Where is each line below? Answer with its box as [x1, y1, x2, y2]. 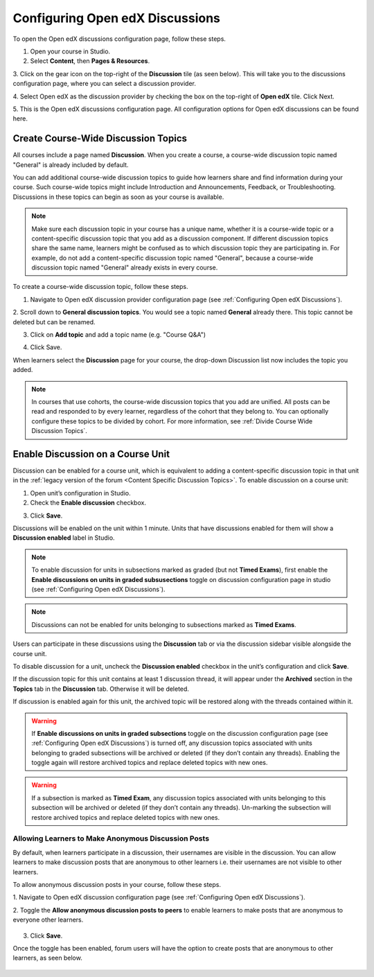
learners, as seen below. [12, 953, 82, 962]
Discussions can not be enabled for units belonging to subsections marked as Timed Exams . [31, 620, 297, 628]
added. [12, 366, 33, 374]
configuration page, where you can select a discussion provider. [12, 80, 197, 88]
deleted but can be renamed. [12, 317, 96, 326]
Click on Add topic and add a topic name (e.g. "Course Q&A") [30, 331, 206, 339]
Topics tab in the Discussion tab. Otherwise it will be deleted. [12, 685, 190, 693]
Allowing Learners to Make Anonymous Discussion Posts [12, 834, 210, 843]
